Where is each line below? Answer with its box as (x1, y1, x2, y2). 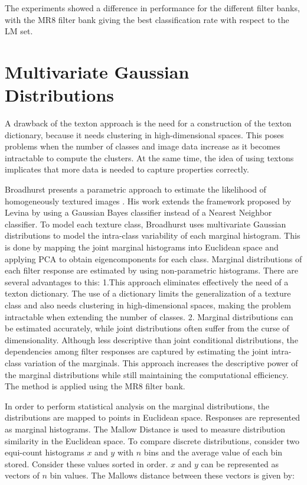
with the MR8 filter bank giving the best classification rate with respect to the (5, 13, 289, 25)
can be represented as (201, 457, 279, 470)
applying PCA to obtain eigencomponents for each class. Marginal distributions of (5, 252, 302, 265)
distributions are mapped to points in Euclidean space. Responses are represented (5, 411, 301, 424)
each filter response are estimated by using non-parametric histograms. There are (5, 264, 298, 276)
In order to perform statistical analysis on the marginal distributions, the (5, 399, 269, 412)
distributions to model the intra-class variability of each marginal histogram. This (5, 229, 301, 242)
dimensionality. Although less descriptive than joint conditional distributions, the (5, 333, 298, 346)
